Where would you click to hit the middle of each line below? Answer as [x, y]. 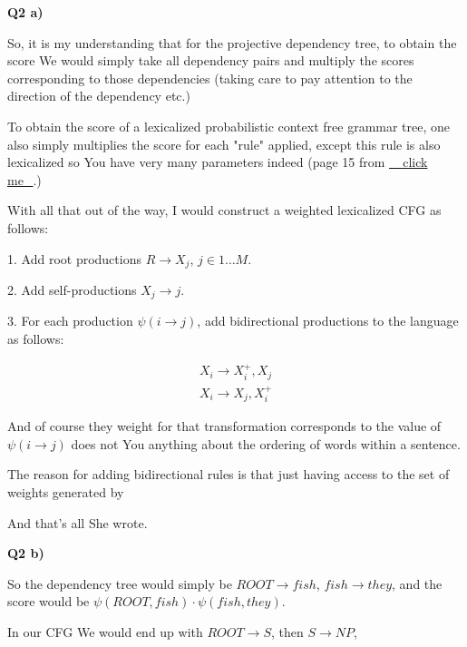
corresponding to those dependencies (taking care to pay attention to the [210, 78]
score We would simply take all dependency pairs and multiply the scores [211, 60]
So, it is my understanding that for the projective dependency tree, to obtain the [232, 42]
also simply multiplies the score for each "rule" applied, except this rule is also [224, 144]
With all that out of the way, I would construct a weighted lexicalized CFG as [224, 210]
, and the [417, 583]
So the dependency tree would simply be [120, 583]
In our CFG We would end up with [105, 631]
